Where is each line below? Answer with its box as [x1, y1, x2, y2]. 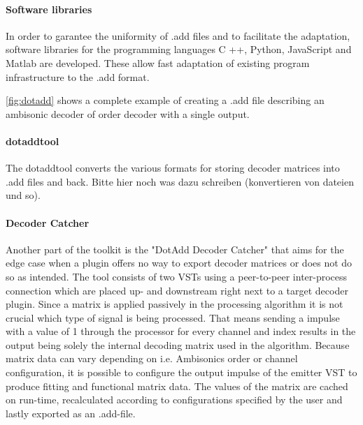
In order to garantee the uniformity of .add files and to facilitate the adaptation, [6, 28, 350, 43]
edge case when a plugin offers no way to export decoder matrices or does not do [6, 255, 353, 270]
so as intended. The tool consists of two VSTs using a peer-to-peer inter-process [6, 269, 348, 283]
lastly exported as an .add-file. [6, 405, 136, 420]
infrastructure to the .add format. [6, 69, 150, 84]
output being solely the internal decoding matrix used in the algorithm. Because [6, 337, 350, 352]
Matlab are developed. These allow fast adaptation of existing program [6, 55, 310, 70]
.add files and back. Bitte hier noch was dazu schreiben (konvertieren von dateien [6, 174, 354, 188]
